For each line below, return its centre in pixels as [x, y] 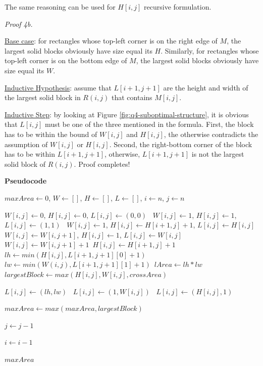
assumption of [26, 144]
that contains [132, 97]
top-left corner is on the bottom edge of [66, 60]
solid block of [25, 164]
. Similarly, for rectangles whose [210, 50]
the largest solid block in [43, 97]
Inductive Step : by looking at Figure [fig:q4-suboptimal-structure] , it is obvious [127, 114]
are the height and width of [206, 87]
